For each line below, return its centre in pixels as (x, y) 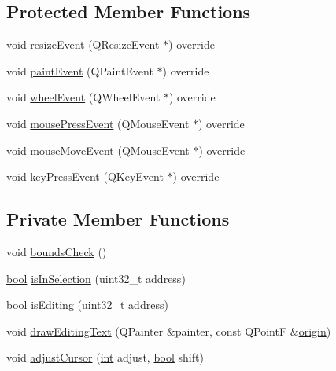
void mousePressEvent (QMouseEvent (98, 123)
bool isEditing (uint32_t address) (87, 305)
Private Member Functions (118, 219)
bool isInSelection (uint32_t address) (96, 278)
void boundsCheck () (57, 251)
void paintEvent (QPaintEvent (80, 70)
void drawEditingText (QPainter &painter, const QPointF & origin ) (169, 331)
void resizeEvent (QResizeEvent (83, 44)
